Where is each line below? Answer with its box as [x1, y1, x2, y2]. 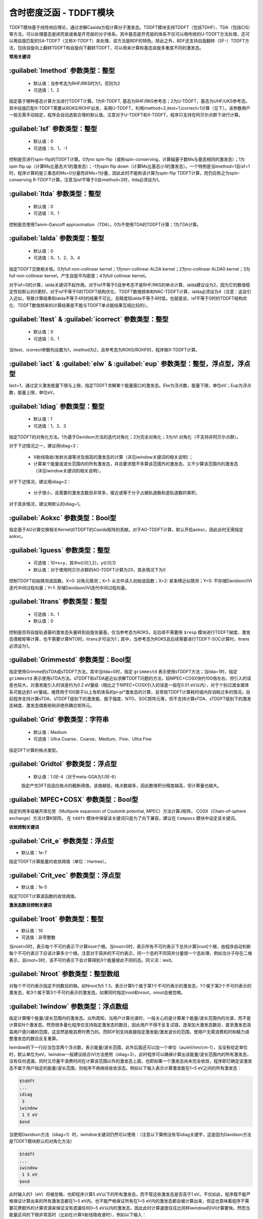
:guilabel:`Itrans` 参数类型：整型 [9, 597, 107, 606]
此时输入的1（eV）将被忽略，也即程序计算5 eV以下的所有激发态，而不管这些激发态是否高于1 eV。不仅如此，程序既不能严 [9, 1191, 251, 1197]
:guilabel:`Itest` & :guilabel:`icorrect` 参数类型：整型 [9, 315, 169, 323]
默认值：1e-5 [21, 884, 47, 890]
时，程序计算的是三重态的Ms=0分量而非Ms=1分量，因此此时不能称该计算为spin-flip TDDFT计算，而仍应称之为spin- [9, 170, 241, 176]
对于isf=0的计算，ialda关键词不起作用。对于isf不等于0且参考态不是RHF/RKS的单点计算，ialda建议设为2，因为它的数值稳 [9, 282, 250, 288]
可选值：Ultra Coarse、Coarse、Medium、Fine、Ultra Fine [33, 736, 152, 742]
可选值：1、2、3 [33, 423, 66, 429]
